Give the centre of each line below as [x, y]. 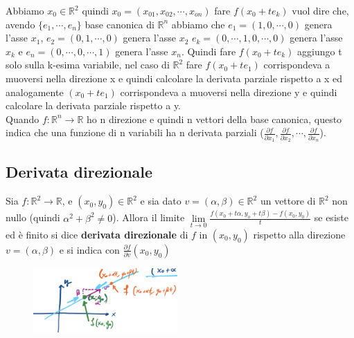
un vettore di [288, 201]
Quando [23, 119]
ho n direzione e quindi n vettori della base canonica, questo [214, 119]
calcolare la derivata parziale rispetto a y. [94, 105]
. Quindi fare [209, 51]
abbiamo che [198, 24]
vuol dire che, [320, 10]
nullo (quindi [33, 217]
